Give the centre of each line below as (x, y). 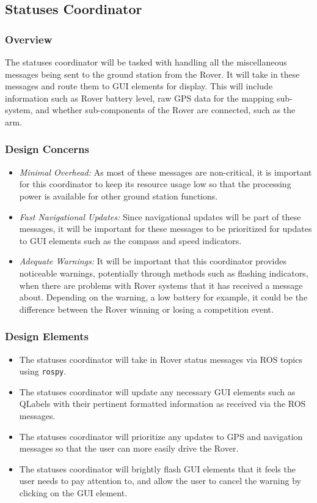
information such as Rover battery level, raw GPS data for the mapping (140, 98)
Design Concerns (47, 149)
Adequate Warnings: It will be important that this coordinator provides (153, 261)
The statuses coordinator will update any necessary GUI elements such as (157, 391)
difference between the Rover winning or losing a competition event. (146, 309)
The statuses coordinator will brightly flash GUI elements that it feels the (157, 468)
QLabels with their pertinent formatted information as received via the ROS (162, 404)
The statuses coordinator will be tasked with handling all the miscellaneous (146, 62)
